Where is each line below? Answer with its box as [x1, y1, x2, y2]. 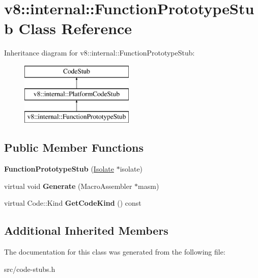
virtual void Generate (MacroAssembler [4, 180, 132, 191]
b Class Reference [4, 18, 132, 39]
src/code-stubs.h [4, 263, 55, 274]
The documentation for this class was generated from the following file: [4, 246, 225, 257]
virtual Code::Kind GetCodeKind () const [4, 198, 141, 208]
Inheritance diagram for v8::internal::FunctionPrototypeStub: [4, 47, 195, 58]
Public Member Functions [4, 140, 144, 155]
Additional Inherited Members [4, 223, 168, 238]
